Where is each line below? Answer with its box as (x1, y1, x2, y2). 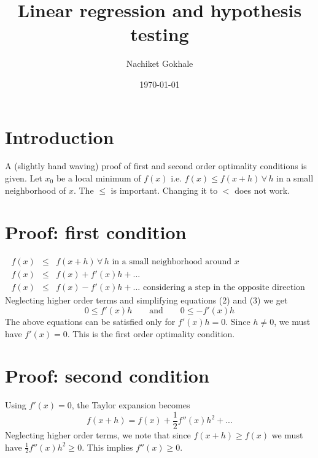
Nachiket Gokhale (126, 57, 193, 70)
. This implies (82, 440, 133, 453)
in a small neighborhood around (112, 258, 232, 267)
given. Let (5, 172, 42, 185)
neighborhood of (5, 183, 66, 196)
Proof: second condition (5, 363, 209, 388)
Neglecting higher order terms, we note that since (5, 429, 191, 441)
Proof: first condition (5, 219, 187, 245)
